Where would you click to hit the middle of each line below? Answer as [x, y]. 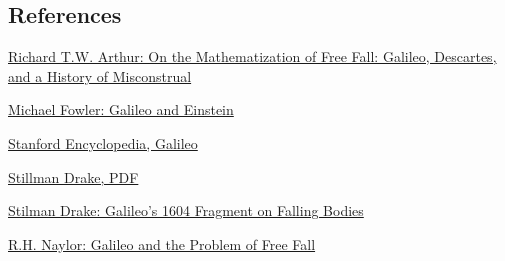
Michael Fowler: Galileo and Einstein [121, 109]
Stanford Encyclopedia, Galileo [103, 142]
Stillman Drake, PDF [73, 176]
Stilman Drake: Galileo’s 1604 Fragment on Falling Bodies [186, 210]
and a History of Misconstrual [100, 75]
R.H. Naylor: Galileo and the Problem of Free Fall [162, 243]
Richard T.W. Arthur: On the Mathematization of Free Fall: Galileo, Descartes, [252, 56]
